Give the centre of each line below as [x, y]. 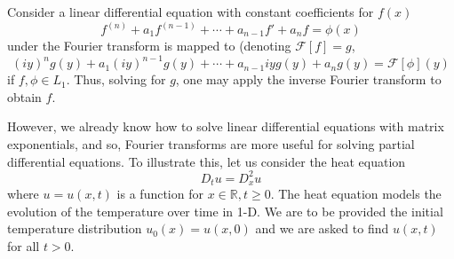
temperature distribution [75, 228]
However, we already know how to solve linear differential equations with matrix [226, 126]
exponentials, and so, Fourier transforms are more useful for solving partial [211, 143]
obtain [24, 96]
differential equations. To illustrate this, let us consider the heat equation [207, 161]
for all [24, 245]
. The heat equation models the [356, 194]
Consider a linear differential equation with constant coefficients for [191, 12]
